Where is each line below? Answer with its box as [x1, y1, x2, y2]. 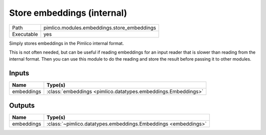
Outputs [9, 101, 35, 109]
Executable [12, 31, 38, 37]
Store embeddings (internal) [9, 7, 128, 18]
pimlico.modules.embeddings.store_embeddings [43, 24, 156, 31]
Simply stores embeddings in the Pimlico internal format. [9, 40, 124, 46]
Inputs [9, 69, 30, 77]
